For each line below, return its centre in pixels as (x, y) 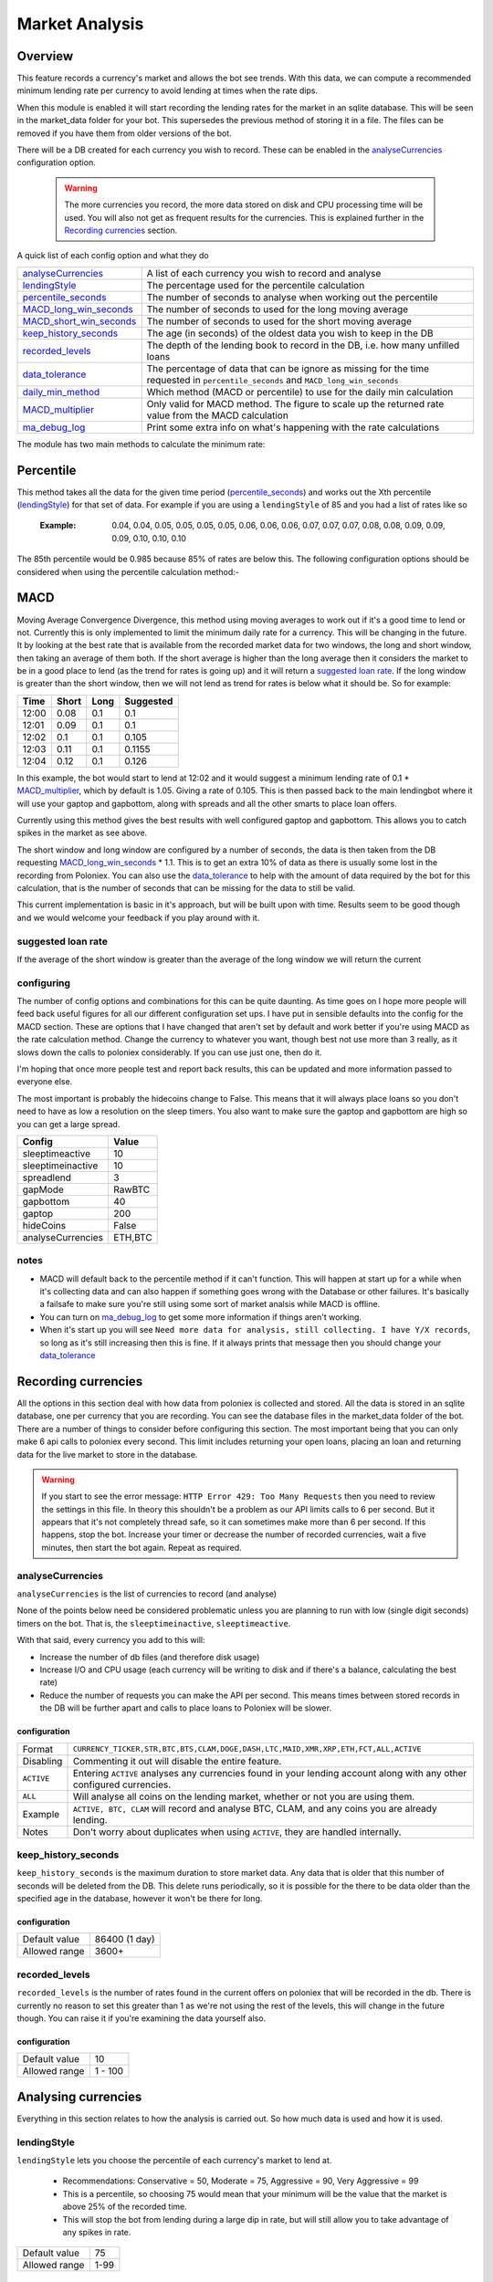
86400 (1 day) (125, 1940)
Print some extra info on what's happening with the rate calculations (293, 427)
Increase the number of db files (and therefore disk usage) (150, 1657)
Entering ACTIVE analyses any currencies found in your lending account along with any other (270, 1773)
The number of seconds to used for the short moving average (279, 321)
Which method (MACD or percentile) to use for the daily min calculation (300, 392)
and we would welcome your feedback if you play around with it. (138, 917)
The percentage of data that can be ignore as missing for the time (288, 368)
